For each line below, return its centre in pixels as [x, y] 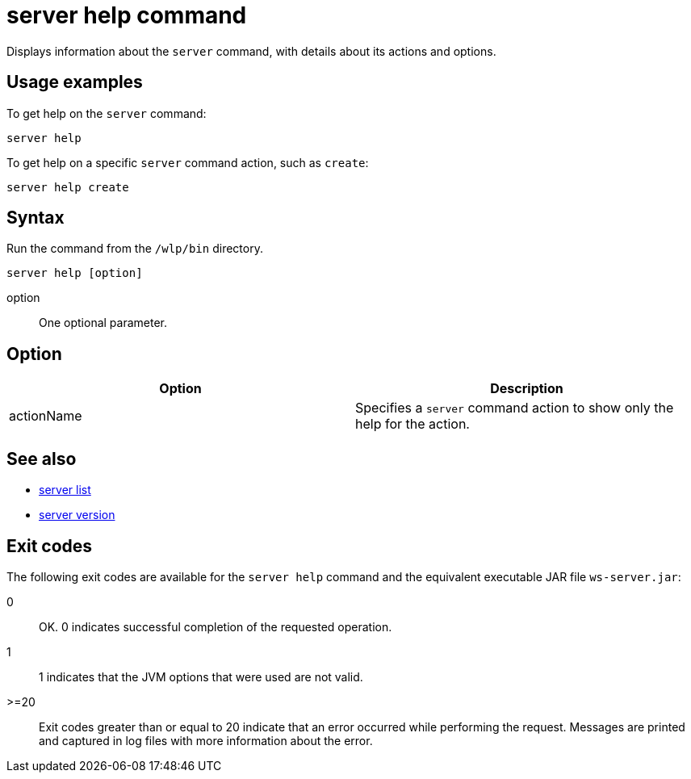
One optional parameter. [103, 323]
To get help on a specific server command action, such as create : [188, 162]
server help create [68, 187]
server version [77, 515]
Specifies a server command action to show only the [515, 408]
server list [65, 490]
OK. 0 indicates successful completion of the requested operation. [216, 626]
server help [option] [75, 273]
